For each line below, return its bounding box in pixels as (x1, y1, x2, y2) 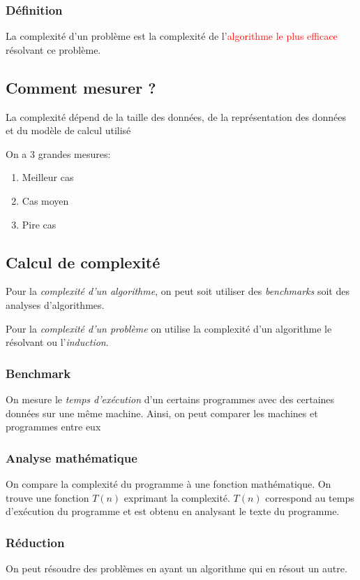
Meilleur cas (22, 170, 74, 184)
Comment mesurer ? (6, 76, 156, 98)
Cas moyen (22, 193, 69, 208)
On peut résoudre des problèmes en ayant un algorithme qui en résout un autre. (6, 560, 347, 575)
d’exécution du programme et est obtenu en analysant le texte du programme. (6, 504, 340, 519)
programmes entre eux (6, 419, 101, 434)
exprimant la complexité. (123, 490, 230, 505)
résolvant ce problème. (6, 42, 101, 57)
